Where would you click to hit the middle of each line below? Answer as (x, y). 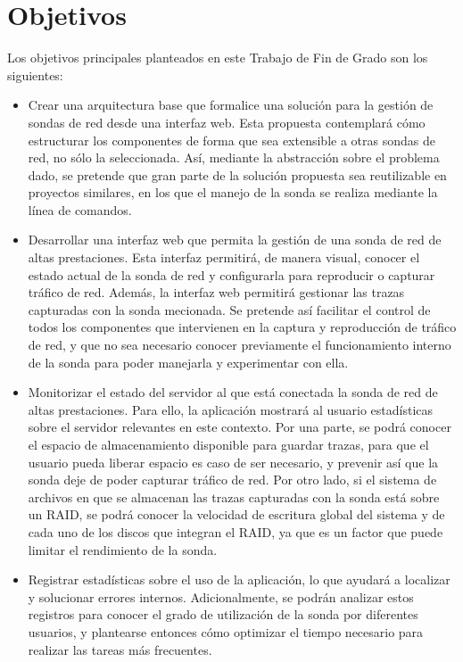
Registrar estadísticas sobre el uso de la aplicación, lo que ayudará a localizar (239, 579)
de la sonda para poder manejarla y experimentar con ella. (188, 362)
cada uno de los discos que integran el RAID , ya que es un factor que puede (236, 531)
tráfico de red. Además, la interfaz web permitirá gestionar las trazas (216, 292)
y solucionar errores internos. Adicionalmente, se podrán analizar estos (221, 596)
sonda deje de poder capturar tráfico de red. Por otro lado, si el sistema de (232, 480)
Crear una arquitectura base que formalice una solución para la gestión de (231, 105)
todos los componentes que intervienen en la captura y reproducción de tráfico (242, 327)
